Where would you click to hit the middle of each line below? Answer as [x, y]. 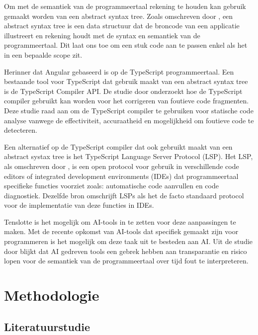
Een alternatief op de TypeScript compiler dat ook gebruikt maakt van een [118, 146]
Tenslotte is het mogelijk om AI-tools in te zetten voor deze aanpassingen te [120, 221]
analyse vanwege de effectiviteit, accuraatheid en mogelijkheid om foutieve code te [129, 120]
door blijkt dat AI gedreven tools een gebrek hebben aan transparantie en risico [126, 251]
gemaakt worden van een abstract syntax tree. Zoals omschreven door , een [119, 16]
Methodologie [52, 295]
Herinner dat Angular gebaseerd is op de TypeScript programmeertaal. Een [119, 71]
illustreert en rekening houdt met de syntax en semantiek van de [102, 35]
